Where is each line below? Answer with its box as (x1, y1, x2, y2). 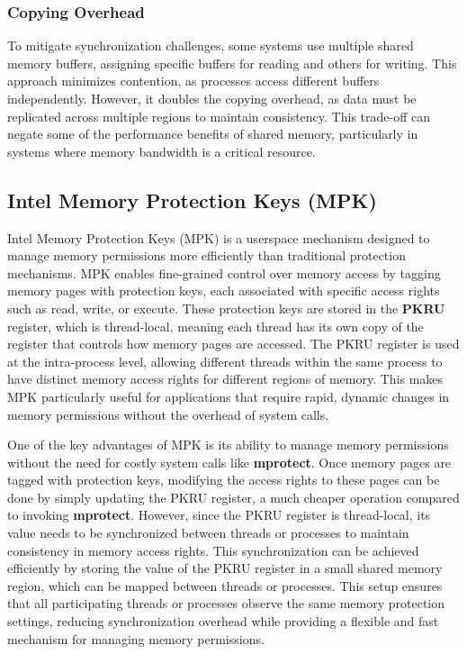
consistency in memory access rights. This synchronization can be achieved (7, 540, 419, 559)
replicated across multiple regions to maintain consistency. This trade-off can (7, 106, 430, 125)
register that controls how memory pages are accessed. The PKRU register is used (7, 334, 460, 353)
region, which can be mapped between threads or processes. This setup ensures (7, 576, 443, 595)
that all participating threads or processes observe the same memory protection (7, 594, 445, 613)
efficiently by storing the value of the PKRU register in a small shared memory (7, 559, 443, 577)
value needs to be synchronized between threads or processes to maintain (7, 523, 409, 542)
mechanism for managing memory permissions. (7, 629, 265, 648)
